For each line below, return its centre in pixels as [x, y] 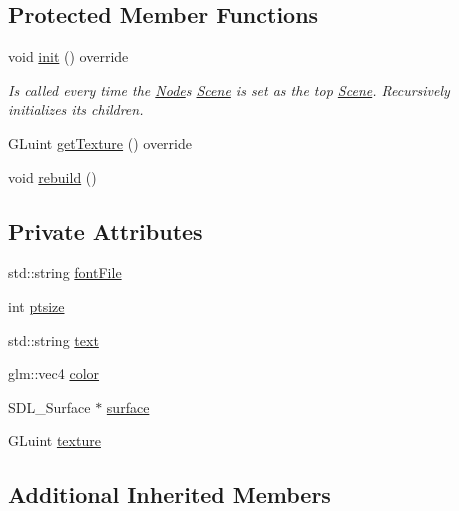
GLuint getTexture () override [100, 142]
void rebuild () [52, 176]
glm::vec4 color [54, 373]
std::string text [53, 339]
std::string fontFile [65, 272]
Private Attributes [105, 230]
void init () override [68, 56]
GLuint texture [54, 440]
